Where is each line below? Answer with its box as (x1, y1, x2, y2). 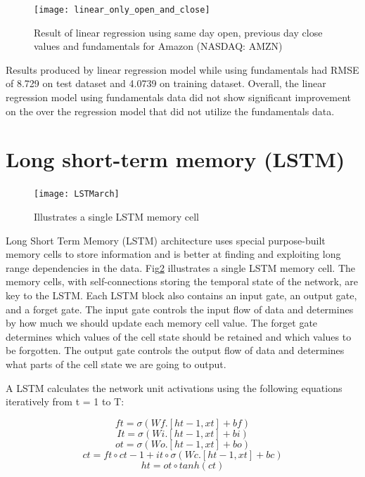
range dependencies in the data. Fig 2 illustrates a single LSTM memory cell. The (6, 260, 356, 275)
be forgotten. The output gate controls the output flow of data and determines (6, 343, 345, 358)
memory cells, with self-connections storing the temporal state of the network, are (6, 274, 359, 289)
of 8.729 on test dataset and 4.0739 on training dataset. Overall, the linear (6, 76, 326, 91)
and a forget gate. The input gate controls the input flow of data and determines (6, 301, 354, 316)
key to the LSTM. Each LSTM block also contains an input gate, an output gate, (6, 287, 357, 302)
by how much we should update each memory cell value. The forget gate (6, 315, 318, 330)
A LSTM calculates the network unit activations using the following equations (6, 380, 342, 395)
